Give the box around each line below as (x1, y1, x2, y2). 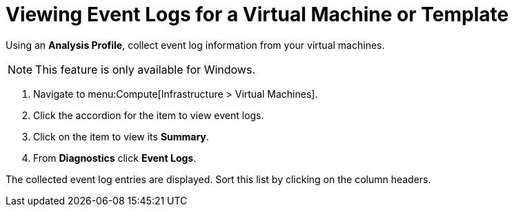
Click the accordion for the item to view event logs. (33, 109, 264, 121)
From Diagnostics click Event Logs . (33, 151, 197, 164)
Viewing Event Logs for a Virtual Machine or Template (6, 3, 509, 26)
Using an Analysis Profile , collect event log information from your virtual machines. (6, 39, 385, 51)
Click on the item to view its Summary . (33, 130, 209, 142)
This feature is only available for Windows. (35, 62, 255, 76)
